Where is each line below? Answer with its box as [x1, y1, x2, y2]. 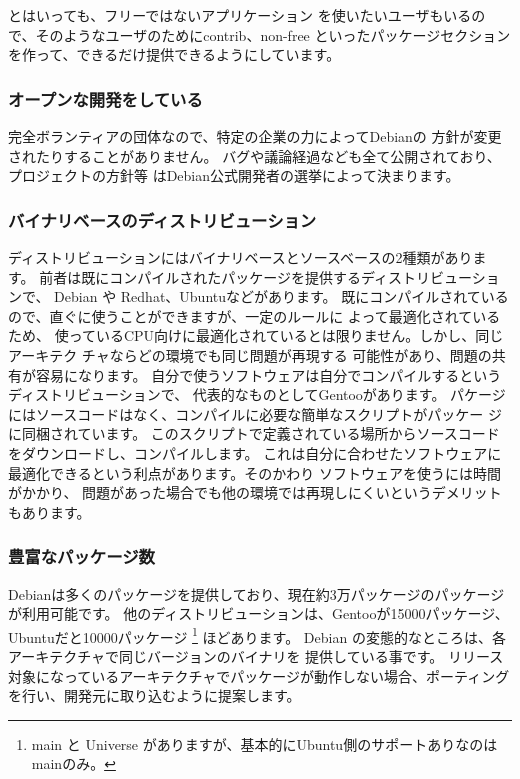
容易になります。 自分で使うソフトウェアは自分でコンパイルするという [35, 364, 502, 385]
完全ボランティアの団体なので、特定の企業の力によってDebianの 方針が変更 [8, 126, 502, 146]
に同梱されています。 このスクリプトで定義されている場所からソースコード [8, 423, 500, 444]
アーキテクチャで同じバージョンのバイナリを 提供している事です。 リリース [8, 645, 504, 666]
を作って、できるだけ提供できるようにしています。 [8, 44, 341, 65]
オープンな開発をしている [8, 86, 203, 111]
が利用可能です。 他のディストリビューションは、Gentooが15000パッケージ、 [8, 603, 509, 624]
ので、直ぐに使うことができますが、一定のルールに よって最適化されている [8, 305, 501, 326]
